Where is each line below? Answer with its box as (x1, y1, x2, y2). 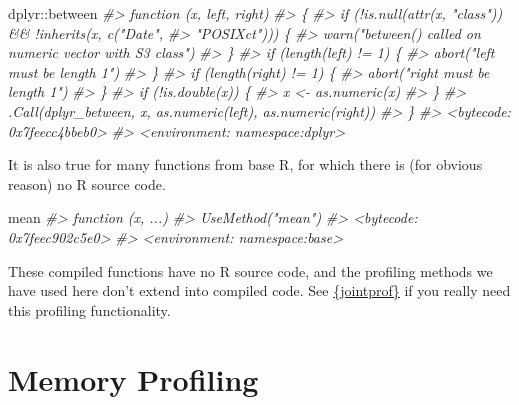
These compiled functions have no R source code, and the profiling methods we (8, 260, 493, 281)
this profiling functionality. (8, 299, 171, 320)
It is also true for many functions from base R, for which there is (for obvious (8, 154, 483, 175)
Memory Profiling (8, 358, 259, 399)
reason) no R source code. (8, 173, 166, 194)
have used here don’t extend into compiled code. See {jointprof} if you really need (8, 280, 511, 301)
